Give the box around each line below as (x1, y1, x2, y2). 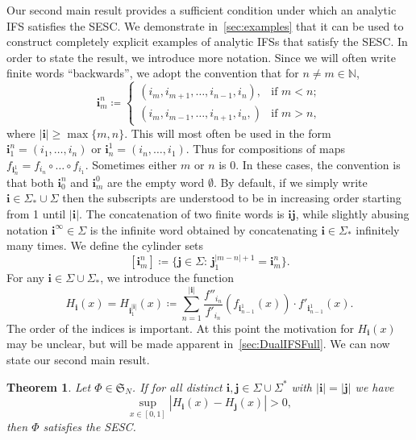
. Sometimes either (85, 156, 177, 172)
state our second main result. (6, 351, 150, 367)
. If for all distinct (131, 378, 223, 395)
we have (355, 378, 394, 395)
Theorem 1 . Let (6, 378, 91, 395)
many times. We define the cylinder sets (6, 237, 204, 254)
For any (6, 269, 44, 286)
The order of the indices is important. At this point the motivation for (6, 319, 354, 336)
